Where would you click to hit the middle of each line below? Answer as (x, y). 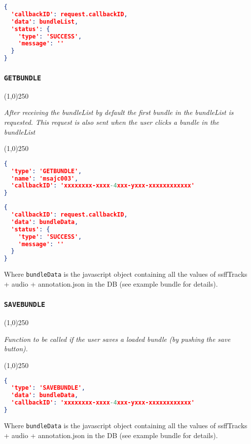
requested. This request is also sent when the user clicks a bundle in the (112, 122)
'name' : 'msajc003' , (45, 178)
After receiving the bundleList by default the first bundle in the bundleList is (119, 112)
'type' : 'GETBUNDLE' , (46, 171)
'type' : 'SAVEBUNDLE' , (48, 388)
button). (16, 349)
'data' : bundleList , (45, 21)
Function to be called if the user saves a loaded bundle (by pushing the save (117, 339)
